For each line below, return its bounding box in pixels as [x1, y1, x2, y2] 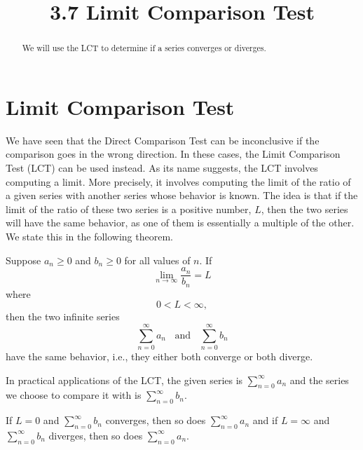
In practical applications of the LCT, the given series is [6, 372, 243, 387]
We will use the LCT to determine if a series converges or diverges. [22, 42, 266, 54]
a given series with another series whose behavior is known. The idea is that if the [6, 188, 358, 203]
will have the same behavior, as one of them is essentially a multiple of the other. [6, 215, 355, 230]
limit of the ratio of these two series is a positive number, [6, 201, 252, 216]
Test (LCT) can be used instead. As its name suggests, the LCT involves [6, 160, 318, 175]
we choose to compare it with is [6, 388, 142, 402]
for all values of [124, 252, 191, 267]
